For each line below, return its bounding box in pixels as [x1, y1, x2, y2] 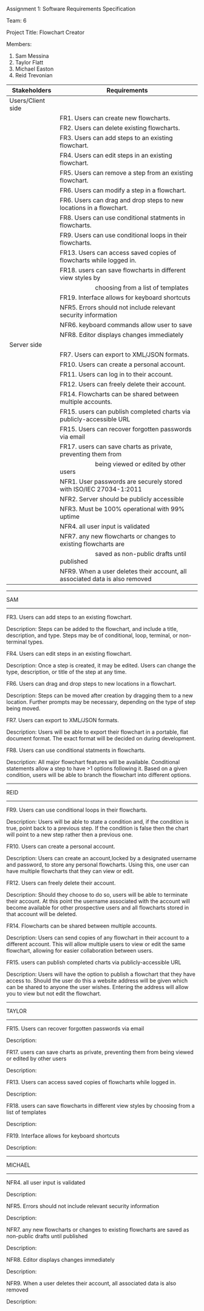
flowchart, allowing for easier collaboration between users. [6, 947, 154, 954]
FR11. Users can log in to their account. [59, 370, 173, 378]
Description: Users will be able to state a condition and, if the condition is [6, 818, 189, 825]
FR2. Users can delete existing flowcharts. [59, 124, 180, 132]
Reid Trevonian [15, 72, 53, 78]
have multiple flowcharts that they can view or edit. [6, 868, 135, 875]
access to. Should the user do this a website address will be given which [6, 977, 188, 984]
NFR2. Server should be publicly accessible [59, 495, 184, 503]
